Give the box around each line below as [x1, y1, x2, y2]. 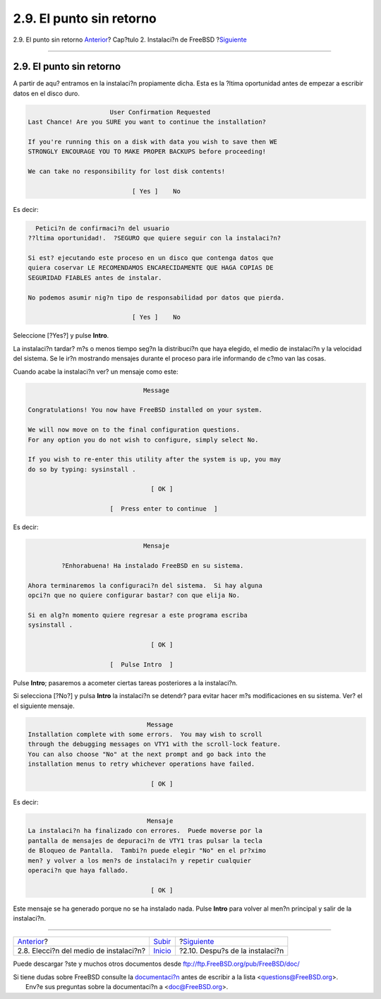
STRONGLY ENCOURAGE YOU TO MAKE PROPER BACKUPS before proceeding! [28, 148, 267, 155]
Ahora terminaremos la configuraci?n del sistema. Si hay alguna [28, 581, 262, 589]
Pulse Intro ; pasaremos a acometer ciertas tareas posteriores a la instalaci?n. [13, 678, 238, 687]
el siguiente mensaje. [13, 702, 75, 710]
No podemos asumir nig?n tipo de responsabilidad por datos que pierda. [28, 293, 285, 302]
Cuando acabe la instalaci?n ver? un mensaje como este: [13, 367, 179, 376]
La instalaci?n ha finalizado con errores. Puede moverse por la [28, 827, 262, 835]
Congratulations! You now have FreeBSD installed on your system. [28, 406, 262, 414]
